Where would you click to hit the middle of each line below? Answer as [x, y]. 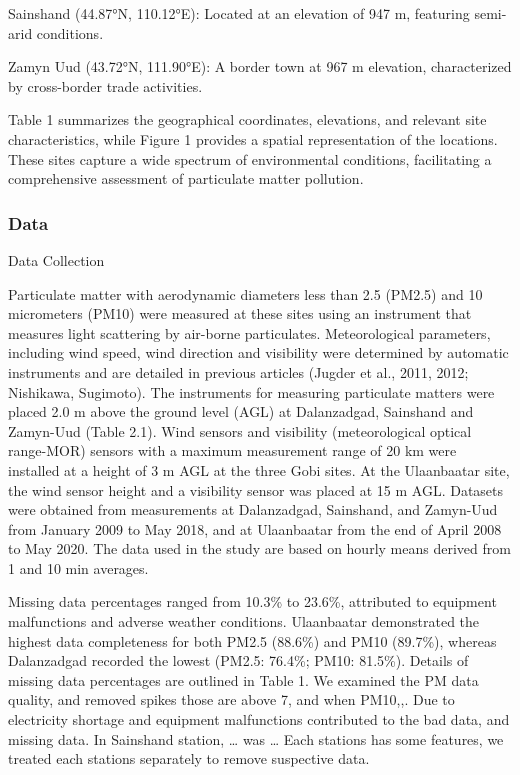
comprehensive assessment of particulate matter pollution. [186, 178]
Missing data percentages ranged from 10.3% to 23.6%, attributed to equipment [252, 601]
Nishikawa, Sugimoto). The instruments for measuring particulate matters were [251, 391]
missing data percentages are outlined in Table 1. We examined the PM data [243, 679]
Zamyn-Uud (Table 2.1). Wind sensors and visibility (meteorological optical [240, 430]
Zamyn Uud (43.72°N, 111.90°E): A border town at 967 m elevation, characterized [260, 66]
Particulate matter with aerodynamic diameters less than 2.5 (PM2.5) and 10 [245, 293]
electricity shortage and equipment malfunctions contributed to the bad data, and [259, 719]
